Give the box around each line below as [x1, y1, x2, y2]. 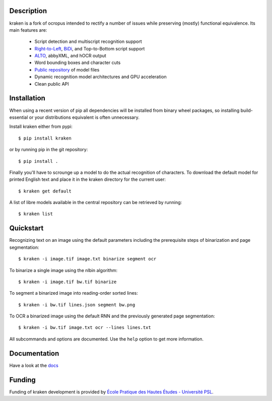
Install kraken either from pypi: [9, 123, 73, 129]
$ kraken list [18, 211, 53, 217]
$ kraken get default [18, 188, 72, 194]
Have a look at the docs [9, 362, 59, 368]
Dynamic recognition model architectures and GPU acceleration [34, 74, 167, 80]
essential [9, 114, 28, 120]
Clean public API [34, 81, 69, 87]
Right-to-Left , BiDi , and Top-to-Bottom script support [34, 45, 145, 51]
